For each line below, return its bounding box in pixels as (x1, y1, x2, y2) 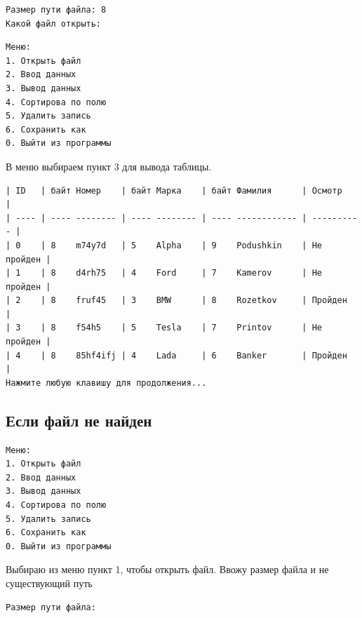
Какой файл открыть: (6, 18, 102, 29)
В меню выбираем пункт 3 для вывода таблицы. (6, 159, 212, 173)
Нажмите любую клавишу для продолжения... (6, 377, 207, 388)
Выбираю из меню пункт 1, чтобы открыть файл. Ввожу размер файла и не (6, 562, 329, 577)
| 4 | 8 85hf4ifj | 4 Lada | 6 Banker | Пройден (6, 350, 347, 361)
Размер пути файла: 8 (6, 5, 107, 15)
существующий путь (6, 575, 93, 590)
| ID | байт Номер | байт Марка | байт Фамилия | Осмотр (6, 185, 342, 196)
